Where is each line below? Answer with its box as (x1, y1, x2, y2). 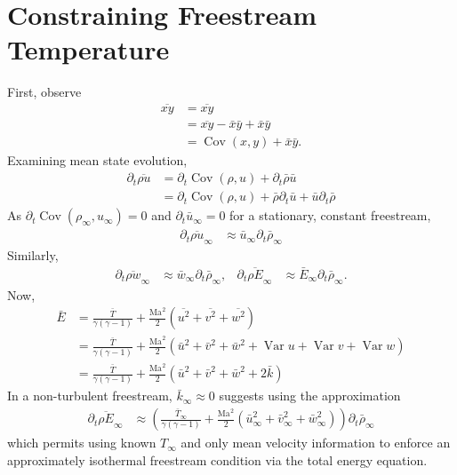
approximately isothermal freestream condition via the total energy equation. (7, 450, 428, 469)
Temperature (7, 31, 170, 67)
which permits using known (7, 433, 156, 452)
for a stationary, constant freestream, (229, 206, 431, 225)
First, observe (7, 83, 82, 101)
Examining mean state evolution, (7, 151, 188, 170)
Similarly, (7, 245, 59, 264)
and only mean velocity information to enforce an (180, 433, 451, 452)
